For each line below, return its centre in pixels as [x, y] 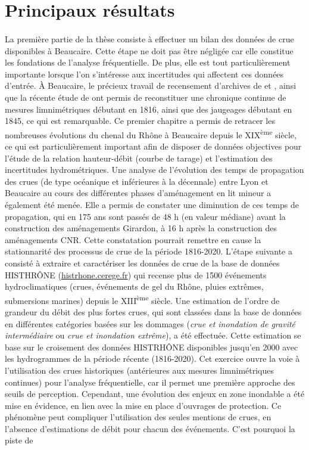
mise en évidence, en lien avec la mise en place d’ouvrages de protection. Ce [143, 405]
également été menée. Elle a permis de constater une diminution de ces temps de [152, 204]
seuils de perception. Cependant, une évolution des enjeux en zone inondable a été [155, 394]
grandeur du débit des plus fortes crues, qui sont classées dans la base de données [153, 311]
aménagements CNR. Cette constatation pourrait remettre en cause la [133, 239]
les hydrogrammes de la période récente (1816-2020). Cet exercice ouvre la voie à [152, 359]
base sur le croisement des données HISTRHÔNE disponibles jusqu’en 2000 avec [152, 347]
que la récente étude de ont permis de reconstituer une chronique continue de [146, 97]
